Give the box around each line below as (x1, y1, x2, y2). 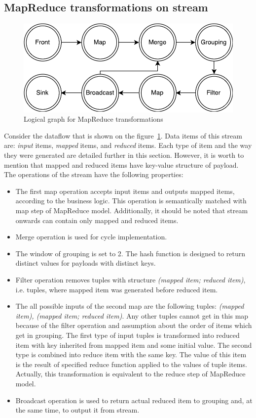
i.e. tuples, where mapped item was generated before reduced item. (15, 284, 218, 294)
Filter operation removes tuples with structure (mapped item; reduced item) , (15, 274, 246, 284)
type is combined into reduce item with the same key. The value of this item (15, 349, 247, 360)
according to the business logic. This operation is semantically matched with (15, 195, 247, 206)
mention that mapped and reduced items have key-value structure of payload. (4, 159, 239, 170)
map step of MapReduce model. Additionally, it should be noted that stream (15, 205, 248, 215)
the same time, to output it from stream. (15, 405, 140, 415)
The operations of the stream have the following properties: (4, 169, 183, 180)
